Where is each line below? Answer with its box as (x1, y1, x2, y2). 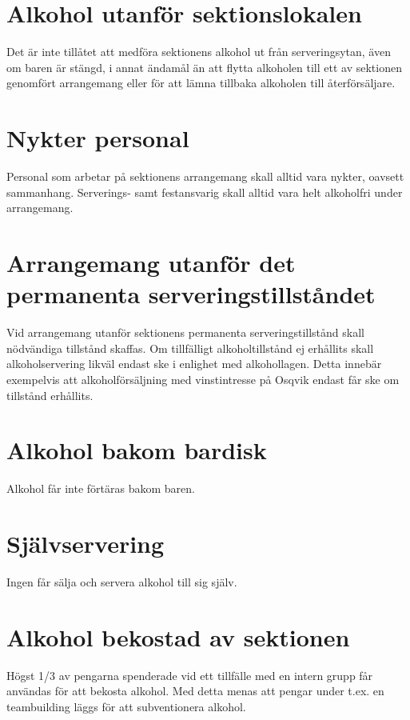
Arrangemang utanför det (6, 246, 296, 278)
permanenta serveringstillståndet (6, 278, 376, 310)
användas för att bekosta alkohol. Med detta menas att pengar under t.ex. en (6, 682, 384, 699)
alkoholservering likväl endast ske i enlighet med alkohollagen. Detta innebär (6, 355, 382, 372)
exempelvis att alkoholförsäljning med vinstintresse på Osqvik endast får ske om (6, 370, 400, 387)
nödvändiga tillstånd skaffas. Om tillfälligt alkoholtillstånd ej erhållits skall (6, 339, 374, 356)
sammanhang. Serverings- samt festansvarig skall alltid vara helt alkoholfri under (6, 183, 403, 200)
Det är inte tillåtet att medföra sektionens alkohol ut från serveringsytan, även (6, 43, 391, 60)
